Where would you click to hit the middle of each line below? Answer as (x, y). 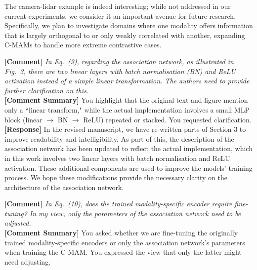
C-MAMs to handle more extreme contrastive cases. (83, 45)
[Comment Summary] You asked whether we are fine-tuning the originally (121, 233)
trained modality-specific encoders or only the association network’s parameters (125, 242)
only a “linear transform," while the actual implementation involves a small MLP (127, 109)
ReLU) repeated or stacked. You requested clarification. (167, 119)
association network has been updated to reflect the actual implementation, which (128, 148)
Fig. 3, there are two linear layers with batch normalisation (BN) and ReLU (120, 71)
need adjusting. (28, 261)
